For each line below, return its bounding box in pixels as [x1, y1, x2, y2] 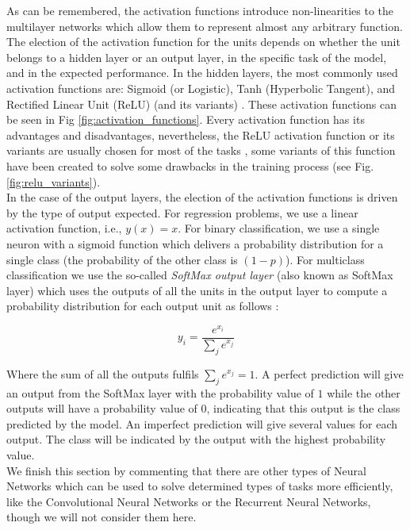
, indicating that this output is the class [206, 400, 400, 417]
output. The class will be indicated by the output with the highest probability [6, 431, 386, 447]
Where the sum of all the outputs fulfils [6, 365, 199, 382]
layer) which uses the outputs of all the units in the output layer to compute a [6, 282, 388, 298]
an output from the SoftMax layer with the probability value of [6, 384, 314, 401]
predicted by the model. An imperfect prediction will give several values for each [6, 415, 398, 432]
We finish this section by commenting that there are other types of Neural [6, 462, 366, 478]
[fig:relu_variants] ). [6, 173, 101, 190]
